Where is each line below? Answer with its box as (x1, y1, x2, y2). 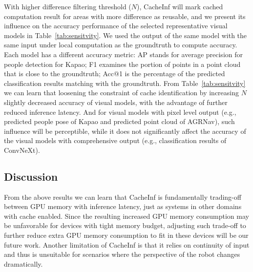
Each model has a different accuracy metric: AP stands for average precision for (4, 49, 243, 59)
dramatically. (4, 258, 43, 269)
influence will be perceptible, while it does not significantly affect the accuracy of (4, 126, 246, 136)
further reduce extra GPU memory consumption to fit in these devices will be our (4, 230, 249, 240)
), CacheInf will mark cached (137, 1, 223, 11)
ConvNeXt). (4, 145, 40, 155)
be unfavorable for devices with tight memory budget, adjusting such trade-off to (4, 220, 246, 230)
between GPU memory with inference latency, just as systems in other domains (4, 201, 242, 211)
